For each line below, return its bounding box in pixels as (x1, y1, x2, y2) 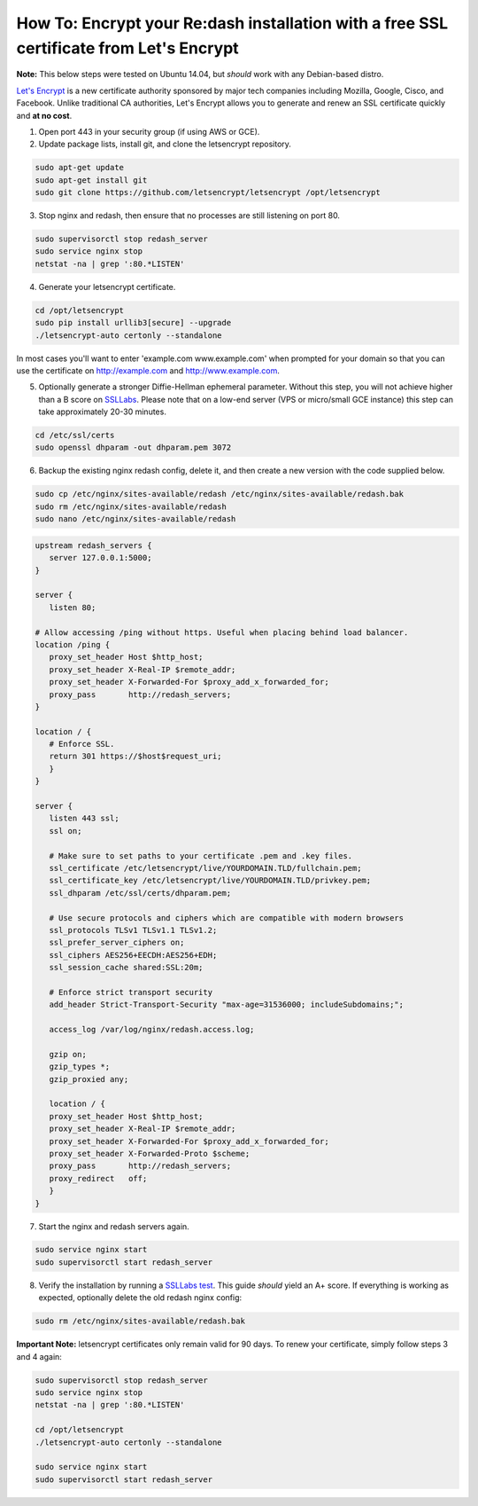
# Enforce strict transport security (49, 987, 212, 997)
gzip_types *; (49, 1062, 111, 1072)
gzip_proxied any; (49, 1074, 129, 1084)
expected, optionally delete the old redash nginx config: (38, 1292, 243, 1303)
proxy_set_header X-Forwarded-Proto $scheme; (49, 1149, 251, 1158)
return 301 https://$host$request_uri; (49, 751, 222, 762)
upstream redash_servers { (35, 540, 152, 550)
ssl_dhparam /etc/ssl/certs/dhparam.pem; (49, 888, 232, 898)
